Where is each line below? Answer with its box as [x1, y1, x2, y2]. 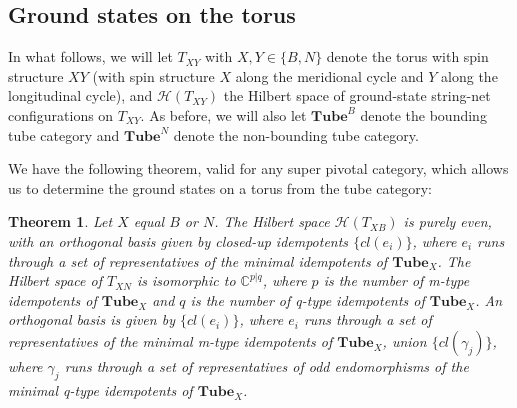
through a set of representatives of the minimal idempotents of [8, 250, 388, 271]
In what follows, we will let [8, 46, 173, 67]
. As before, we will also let [140, 104, 307, 125]
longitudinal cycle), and [8, 85, 153, 106]
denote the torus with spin [326, 46, 489, 67]
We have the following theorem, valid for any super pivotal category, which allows [8, 158, 509, 179]
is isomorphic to [136, 270, 236, 291]
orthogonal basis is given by [8, 309, 175, 330]
